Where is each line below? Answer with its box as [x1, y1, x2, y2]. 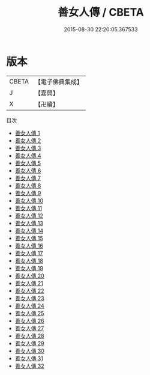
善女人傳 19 [14, 264, 44, 272]
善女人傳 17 [14, 249, 43, 257]
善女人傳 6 [14, 166, 41, 174]
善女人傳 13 [14, 219, 44, 227]
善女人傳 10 [14, 197, 44, 204]
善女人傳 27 [14, 325, 44, 332]
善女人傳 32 [14, 362, 44, 370]
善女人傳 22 [14, 287, 44, 294]
